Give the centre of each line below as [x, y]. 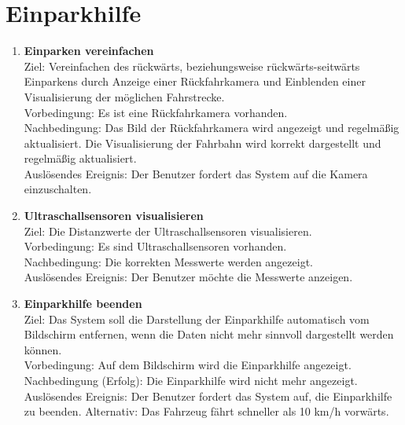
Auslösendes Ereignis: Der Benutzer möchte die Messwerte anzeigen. [188, 277]
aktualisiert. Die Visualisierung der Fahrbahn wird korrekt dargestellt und [202, 143]
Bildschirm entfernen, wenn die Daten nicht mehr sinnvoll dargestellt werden [209, 334]
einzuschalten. [58, 189]
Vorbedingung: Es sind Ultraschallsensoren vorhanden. [155, 246]
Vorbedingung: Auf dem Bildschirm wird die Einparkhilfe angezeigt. [188, 365]
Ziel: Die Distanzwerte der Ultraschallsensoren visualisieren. [168, 231]
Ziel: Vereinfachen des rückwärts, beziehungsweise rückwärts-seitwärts [192, 66]
